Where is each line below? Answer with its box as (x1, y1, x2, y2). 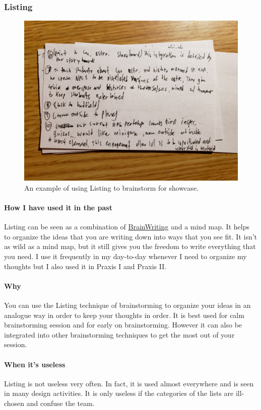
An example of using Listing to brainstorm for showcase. (24, 182, 199, 193)
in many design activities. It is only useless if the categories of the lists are (4, 388, 234, 398)
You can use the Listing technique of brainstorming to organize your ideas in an (4, 299, 251, 310)
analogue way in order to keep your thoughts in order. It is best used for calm (4, 309, 244, 320)
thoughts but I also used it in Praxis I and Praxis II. (4, 261, 167, 271)
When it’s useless (4, 359, 66, 369)
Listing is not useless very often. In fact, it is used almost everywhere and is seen (4, 378, 254, 388)
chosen (4, 397, 25, 408)
